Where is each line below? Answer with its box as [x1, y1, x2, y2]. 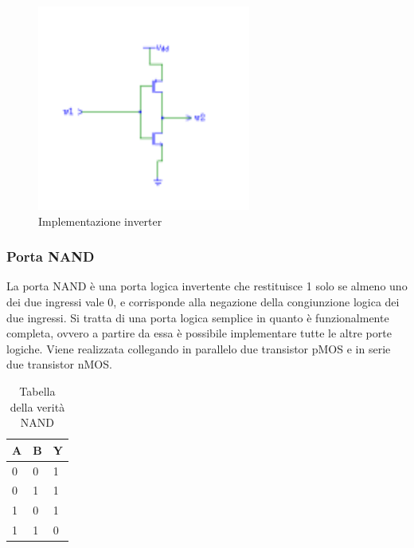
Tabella [19, 383, 56, 399]
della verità [10, 398, 65, 415]
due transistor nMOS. [6, 356, 112, 373]
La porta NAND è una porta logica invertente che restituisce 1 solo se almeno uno [6, 278, 408, 294]
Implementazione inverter [38, 212, 162, 229]
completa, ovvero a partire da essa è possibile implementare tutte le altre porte [6, 325, 392, 341]
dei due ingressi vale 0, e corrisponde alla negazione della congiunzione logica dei [6, 294, 400, 310]
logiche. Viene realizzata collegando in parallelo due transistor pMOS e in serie [6, 340, 391, 357]
